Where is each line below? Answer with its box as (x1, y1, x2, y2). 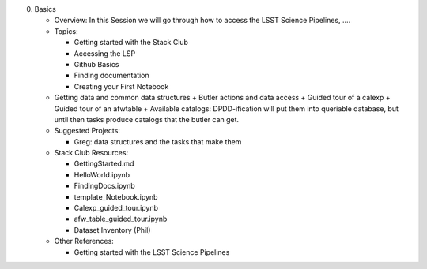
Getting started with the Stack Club (74, 38, 189, 47)
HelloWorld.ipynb (74, 170, 130, 179)
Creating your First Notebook (74, 81, 169, 91)
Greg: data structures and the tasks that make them (74, 136, 242, 146)
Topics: (54, 26, 78, 35)
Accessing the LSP (74, 48, 136, 58)
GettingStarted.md (74, 159, 134, 169)
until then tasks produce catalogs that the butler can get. (54, 114, 240, 124)
